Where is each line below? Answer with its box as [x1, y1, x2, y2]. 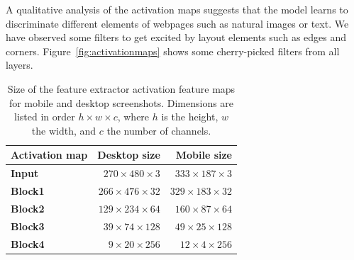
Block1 [11, 183, 45, 198]
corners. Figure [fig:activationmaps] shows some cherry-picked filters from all [6, 43, 340, 58]
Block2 [11, 200, 45, 215]
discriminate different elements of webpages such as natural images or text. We [6, 16, 349, 30]
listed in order [14, 109, 75, 124]
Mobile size [175, 147, 232, 162]
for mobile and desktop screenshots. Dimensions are [9, 95, 234, 110]
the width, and [31, 123, 96, 137]
